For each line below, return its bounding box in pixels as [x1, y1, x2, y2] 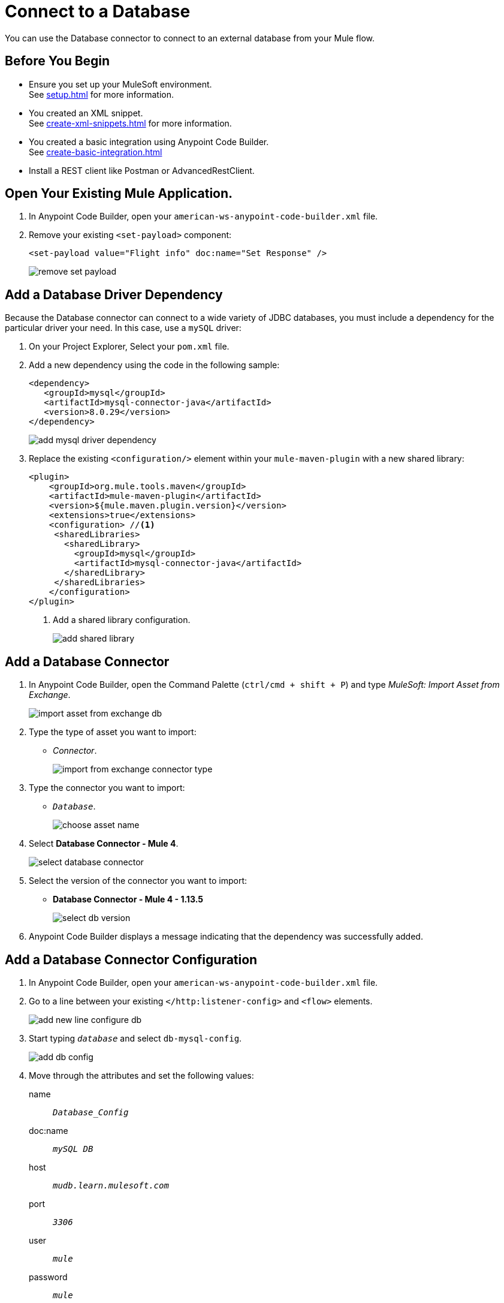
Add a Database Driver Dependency [5, 287, 223, 302]
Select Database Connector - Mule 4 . [29, 838, 179, 849]
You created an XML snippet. [29, 107, 143, 118]
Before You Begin [5, 53, 110, 69]
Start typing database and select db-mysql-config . [29, 1033, 242, 1043]
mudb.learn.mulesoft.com [53, 1180, 169, 1190]
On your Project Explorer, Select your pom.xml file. [29, 341, 230, 352]
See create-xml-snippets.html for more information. [29, 118, 232, 128]
